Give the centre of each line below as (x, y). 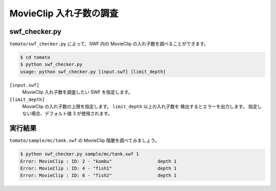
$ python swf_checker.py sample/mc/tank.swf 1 (79, 154)
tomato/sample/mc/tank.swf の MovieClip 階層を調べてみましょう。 (84, 140)
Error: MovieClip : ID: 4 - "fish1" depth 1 (98, 168)
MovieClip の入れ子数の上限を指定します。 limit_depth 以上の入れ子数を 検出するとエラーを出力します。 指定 (140, 106)
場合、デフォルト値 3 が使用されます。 (72, 114)
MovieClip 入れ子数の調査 (64, 13)
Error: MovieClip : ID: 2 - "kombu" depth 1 (98, 161)
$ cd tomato (35, 57)
